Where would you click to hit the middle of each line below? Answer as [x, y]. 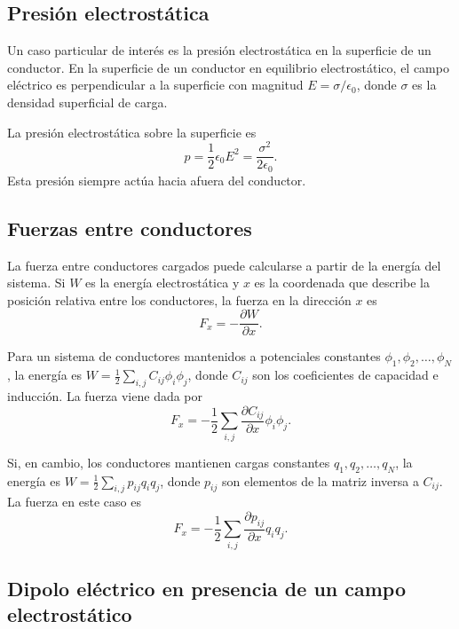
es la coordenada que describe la [342, 283]
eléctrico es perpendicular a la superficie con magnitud [155, 85]
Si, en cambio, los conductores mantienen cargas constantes [169, 462]
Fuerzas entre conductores [130, 228]
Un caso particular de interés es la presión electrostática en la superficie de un [219, 50]
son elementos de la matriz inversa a [320, 480]
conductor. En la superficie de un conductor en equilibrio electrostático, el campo [228, 67]
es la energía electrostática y [162, 283]
